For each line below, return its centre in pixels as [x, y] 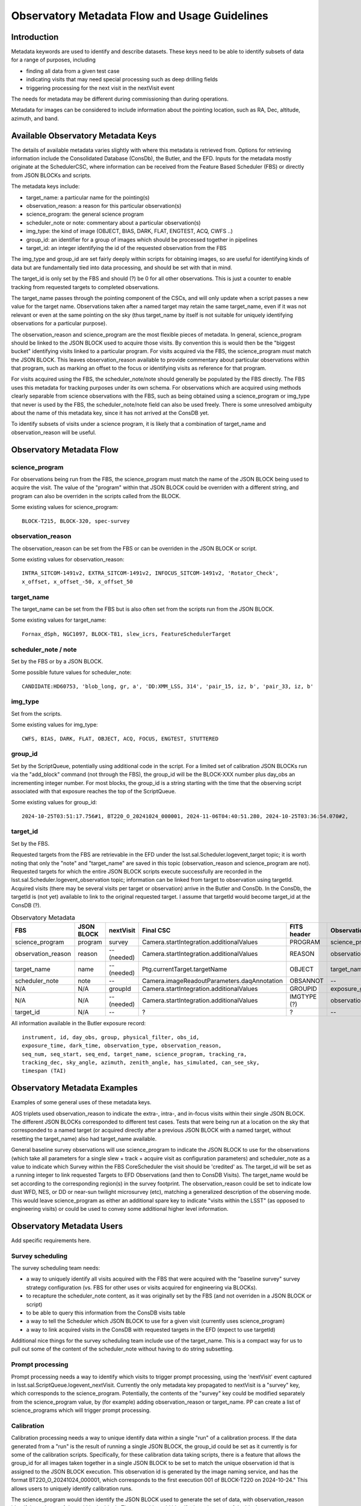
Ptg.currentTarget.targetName [185, 969]
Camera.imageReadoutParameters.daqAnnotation [212, 981]
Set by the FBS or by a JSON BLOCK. [57, 661]
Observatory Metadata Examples [74, 1088]
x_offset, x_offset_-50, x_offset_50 [78, 582]
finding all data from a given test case [73, 71]
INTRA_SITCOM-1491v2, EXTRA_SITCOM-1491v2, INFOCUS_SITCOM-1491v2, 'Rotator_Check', [150, 573]
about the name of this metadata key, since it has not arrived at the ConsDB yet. [110, 413]
